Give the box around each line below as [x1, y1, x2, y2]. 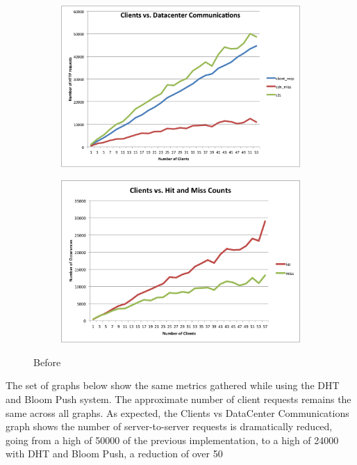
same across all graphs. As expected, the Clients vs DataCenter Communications [6, 405, 349, 420]
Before [33, 354, 61, 369]
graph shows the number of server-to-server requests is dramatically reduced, [6, 419, 333, 434]
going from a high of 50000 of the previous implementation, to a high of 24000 [6, 432, 339, 447]
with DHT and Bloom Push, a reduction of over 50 [6, 446, 223, 461]
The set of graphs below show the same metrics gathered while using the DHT [6, 378, 340, 393]
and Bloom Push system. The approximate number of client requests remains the [6, 391, 351, 406]
